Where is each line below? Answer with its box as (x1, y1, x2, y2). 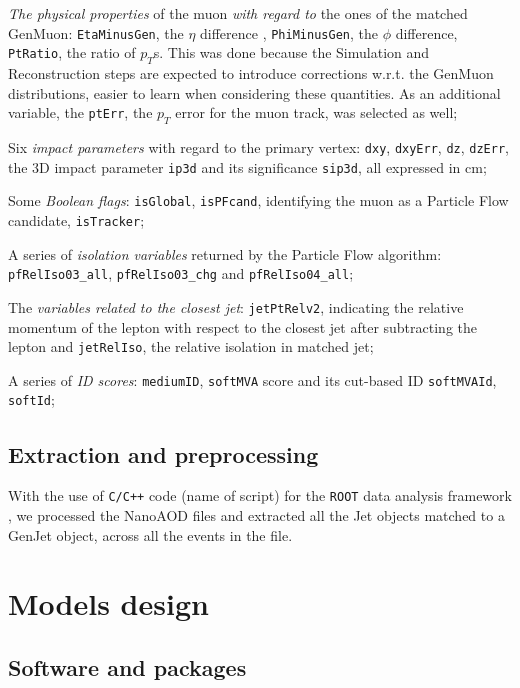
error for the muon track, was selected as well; (175, 102, 458, 123)
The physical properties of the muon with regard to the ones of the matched (8, 3, 468, 23)
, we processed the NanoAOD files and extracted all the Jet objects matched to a (8, 504, 505, 525)
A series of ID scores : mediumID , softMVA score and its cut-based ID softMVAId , (8, 369, 497, 390)
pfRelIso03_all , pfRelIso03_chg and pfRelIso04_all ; (8, 263, 354, 284)
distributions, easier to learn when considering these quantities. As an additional (8, 82, 501, 103)
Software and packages (8, 651, 247, 682)
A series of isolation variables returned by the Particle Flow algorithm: (8, 243, 442, 264)
